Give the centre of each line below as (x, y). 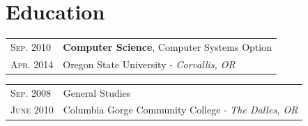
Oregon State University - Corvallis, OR (149, 64)
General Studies (97, 92)
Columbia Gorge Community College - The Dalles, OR (180, 110)
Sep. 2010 (31, 46)
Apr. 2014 (32, 64)
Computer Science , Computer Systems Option (167, 46)
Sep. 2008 (31, 92)
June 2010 (32, 110)
